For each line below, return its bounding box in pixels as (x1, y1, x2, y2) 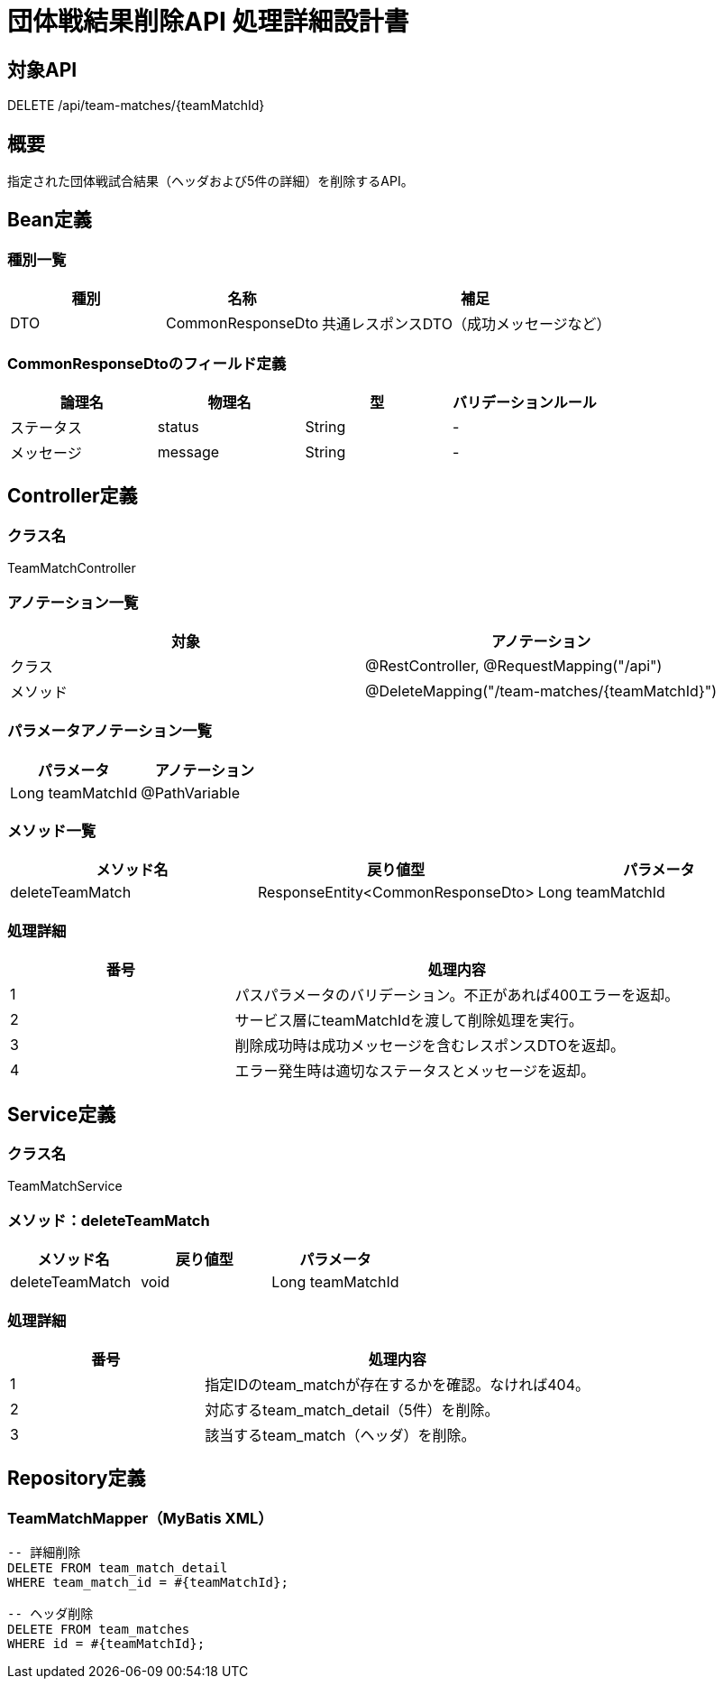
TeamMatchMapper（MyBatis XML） (7, 1508, 273, 1527)
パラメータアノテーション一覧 (7, 722, 212, 741)
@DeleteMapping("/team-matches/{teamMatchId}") (365, 681, 718, 700)
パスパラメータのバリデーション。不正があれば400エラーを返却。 (234, 986, 680, 1005)
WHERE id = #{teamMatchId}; (7, 1636, 206, 1652)
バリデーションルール (453, 392, 597, 411)
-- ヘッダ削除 (7, 1607, 94, 1622)
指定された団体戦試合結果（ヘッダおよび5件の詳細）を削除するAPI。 (7, 173, 414, 189)
